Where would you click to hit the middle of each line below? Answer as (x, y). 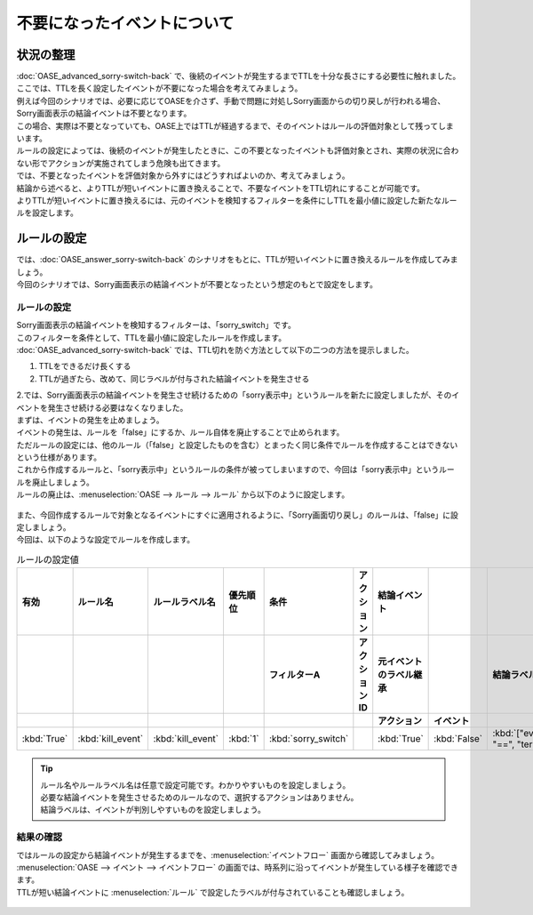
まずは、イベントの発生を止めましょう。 (90, 420)
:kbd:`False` (458, 739)
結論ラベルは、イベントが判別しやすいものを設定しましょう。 (153, 810)
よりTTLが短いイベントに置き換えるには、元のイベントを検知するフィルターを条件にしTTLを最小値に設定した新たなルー (237, 200)
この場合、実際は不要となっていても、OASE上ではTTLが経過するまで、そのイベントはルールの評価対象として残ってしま (235, 125)
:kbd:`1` (243, 739)
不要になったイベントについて (125, 23)
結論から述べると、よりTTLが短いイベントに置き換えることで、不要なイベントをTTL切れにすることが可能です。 (221, 188)
